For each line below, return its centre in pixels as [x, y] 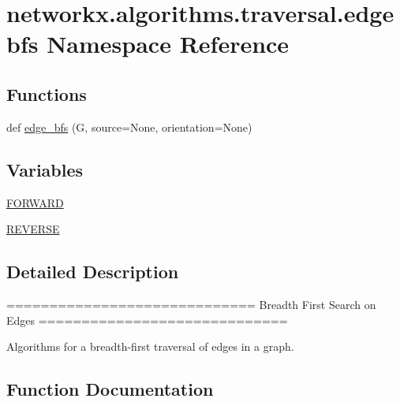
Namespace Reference [168, 44]
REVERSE [33, 229]
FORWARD [35, 202]
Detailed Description [93, 272]
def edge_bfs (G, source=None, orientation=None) [129, 127]
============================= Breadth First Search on [191, 304]
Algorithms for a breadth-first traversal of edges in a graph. [150, 346]
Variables [45, 169]
